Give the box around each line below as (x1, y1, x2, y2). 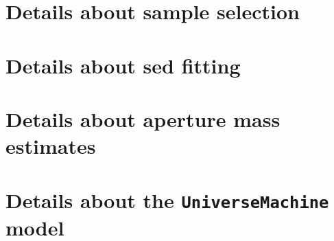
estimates (5, 132, 96, 160)
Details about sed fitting (5, 51, 241, 79)
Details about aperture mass (5, 104, 281, 133)
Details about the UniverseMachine (5, 185, 329, 214)
